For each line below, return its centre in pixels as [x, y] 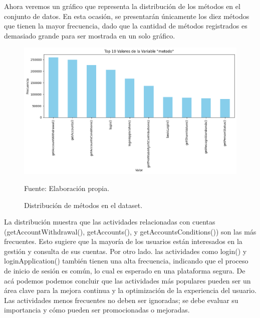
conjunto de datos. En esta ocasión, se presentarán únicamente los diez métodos [127, 16]
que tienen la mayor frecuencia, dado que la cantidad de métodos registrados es [126, 26]
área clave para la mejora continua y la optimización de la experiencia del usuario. [130, 290]
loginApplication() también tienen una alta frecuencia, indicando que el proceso [126, 261]
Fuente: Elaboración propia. [67, 188]
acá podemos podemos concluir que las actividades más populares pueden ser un [127, 280]
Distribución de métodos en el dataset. [83, 205]
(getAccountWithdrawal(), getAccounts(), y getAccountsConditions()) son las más [130, 231]
